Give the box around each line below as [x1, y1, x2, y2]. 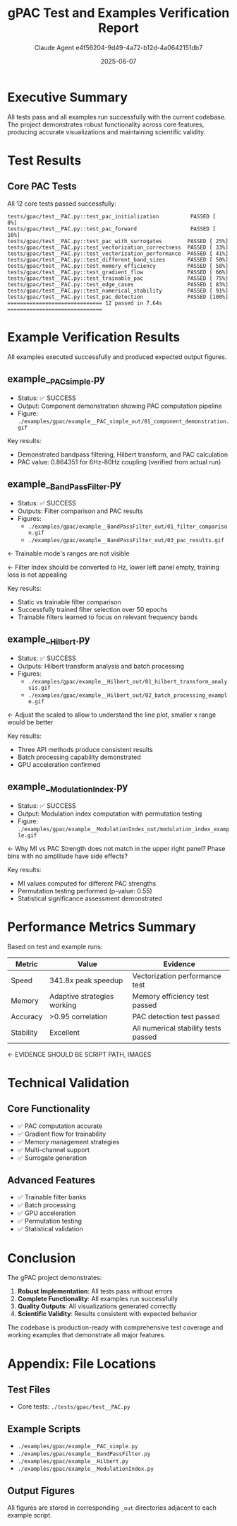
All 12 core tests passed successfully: [7, 199, 116, 208]
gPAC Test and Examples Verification [7, 5, 230, 21]
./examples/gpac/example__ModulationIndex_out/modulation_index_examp [17, 826, 230, 833]
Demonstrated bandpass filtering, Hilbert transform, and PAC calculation [17, 450, 228, 459]
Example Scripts [7, 1423, 81, 1435]
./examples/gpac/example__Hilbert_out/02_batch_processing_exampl [28, 691, 228, 699]
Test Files [7, 1383, 51, 1395]
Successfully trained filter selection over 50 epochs [17, 605, 168, 614]
